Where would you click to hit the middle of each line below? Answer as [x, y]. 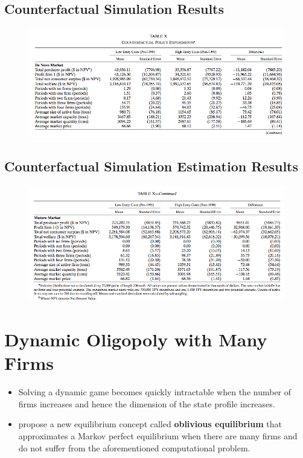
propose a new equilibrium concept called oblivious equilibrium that [150, 424]
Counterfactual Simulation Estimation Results [151, 166]
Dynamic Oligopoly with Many [136, 339]
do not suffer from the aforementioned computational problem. [134, 447]
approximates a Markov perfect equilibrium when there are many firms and [158, 436]
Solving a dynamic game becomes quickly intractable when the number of [155, 392]
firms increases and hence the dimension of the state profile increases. [147, 403]
